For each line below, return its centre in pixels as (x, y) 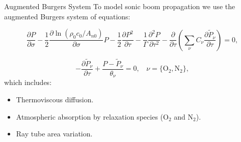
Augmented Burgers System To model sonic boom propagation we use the (120, 6)
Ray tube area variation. (54, 134)
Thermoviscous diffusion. (55, 99)
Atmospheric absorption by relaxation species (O (92, 116)
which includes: (28, 82)
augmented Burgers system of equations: (67, 16)
